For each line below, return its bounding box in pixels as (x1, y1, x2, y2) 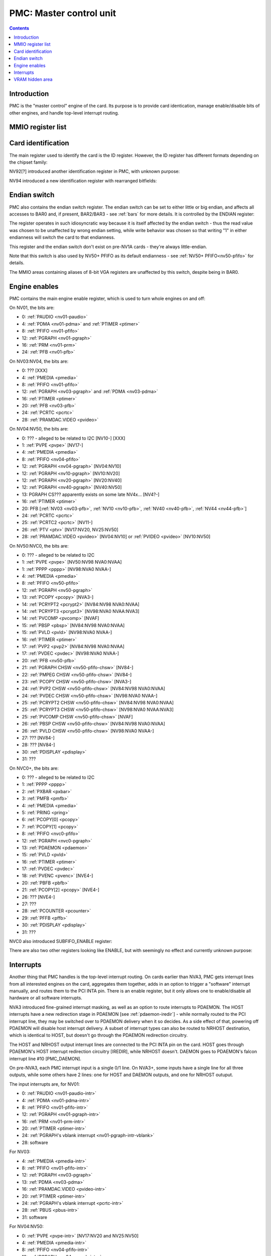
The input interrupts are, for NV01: (9, 1081, 80, 1087)
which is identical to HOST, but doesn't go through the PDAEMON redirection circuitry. (9, 1032, 188, 1038)
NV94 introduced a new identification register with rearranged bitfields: (9, 177, 157, 183)
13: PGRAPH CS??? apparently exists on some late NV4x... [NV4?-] (22, 491, 160, 497)
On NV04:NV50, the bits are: (9, 426, 69, 432)
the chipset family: (9, 159, 48, 165)
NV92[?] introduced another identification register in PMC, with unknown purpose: (9, 168, 180, 174)
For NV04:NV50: (9, 1223, 44, 1229)
